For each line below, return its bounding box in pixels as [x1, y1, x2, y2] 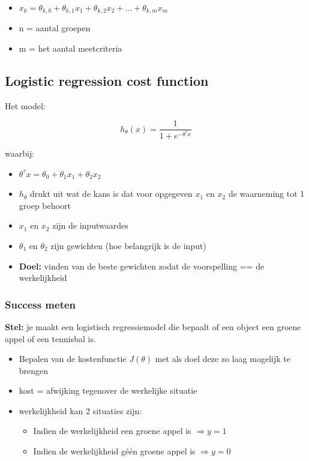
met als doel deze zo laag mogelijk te [155, 352, 290, 365]
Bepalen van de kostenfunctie [19, 352, 127, 365]
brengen [19, 364, 49, 376]
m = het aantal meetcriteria [19, 42, 122, 55]
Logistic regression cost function [5, 71, 209, 90]
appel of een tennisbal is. [5, 332, 96, 345]
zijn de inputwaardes [52, 219, 128, 232]
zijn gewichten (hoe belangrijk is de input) [50, 239, 206, 252]
